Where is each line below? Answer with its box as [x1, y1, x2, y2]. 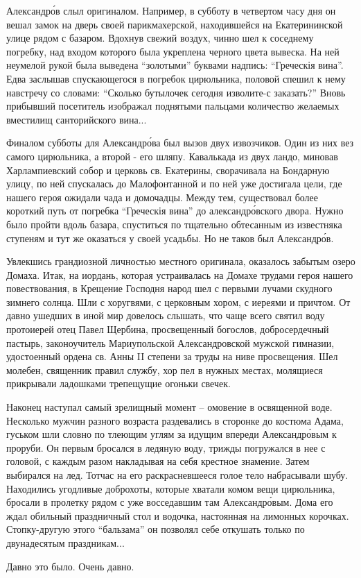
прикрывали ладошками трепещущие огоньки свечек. [6, 376, 231, 391]
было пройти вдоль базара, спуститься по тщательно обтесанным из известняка [6, 216, 342, 231]
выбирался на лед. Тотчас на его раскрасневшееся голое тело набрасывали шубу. [6, 468, 349, 482]
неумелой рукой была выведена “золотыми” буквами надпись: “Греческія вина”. [6, 58, 344, 72]
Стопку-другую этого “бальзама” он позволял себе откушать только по [6, 522, 305, 536]
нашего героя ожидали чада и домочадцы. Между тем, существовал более [6, 189, 319, 204]
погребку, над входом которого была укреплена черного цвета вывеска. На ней [6, 44, 340, 58]
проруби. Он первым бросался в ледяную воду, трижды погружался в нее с [6, 440, 326, 454]
